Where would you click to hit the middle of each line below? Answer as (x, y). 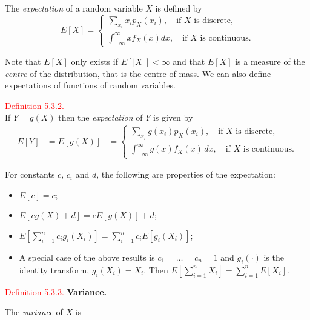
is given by (173, 117)
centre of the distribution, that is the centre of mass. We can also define (138, 73)
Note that (23, 61)
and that (189, 61)
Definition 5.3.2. (35, 105)
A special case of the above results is (87, 257)
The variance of (34, 312)
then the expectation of (101, 117)
